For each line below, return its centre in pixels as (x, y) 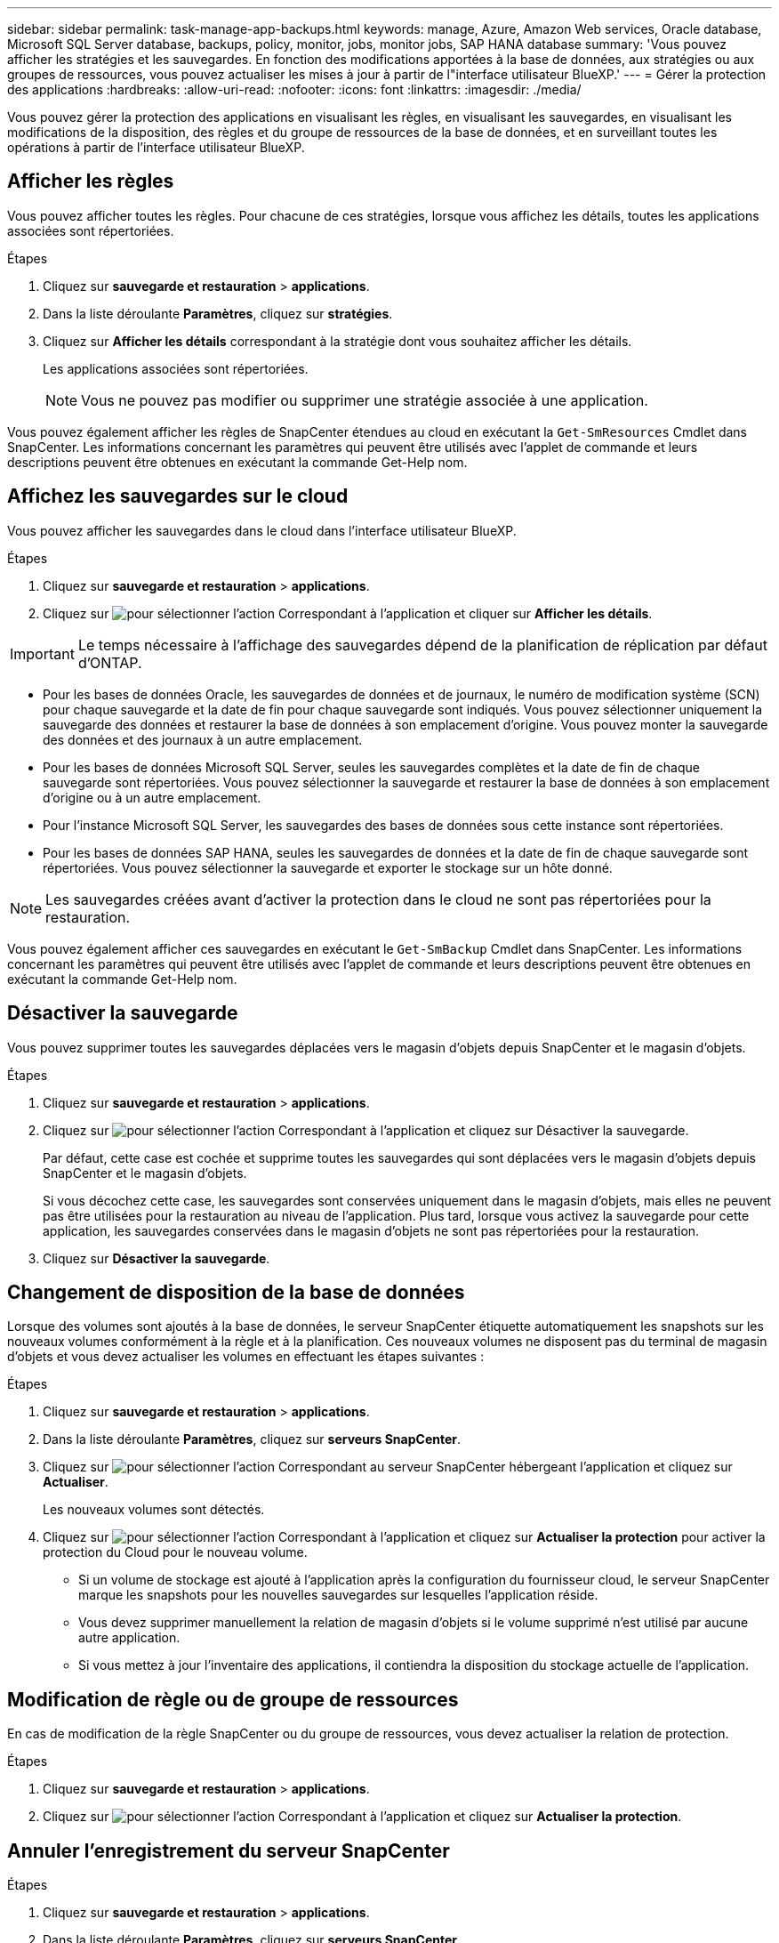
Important (42, 653)
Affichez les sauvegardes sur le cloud (178, 496)
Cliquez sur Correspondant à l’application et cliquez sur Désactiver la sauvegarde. (366, 1130)
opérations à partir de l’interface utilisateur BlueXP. (156, 147)
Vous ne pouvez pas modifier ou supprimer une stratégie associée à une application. (365, 400)
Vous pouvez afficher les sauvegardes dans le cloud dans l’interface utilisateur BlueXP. (262, 530)
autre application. (129, 1638)
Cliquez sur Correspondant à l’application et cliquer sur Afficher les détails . (348, 613)
